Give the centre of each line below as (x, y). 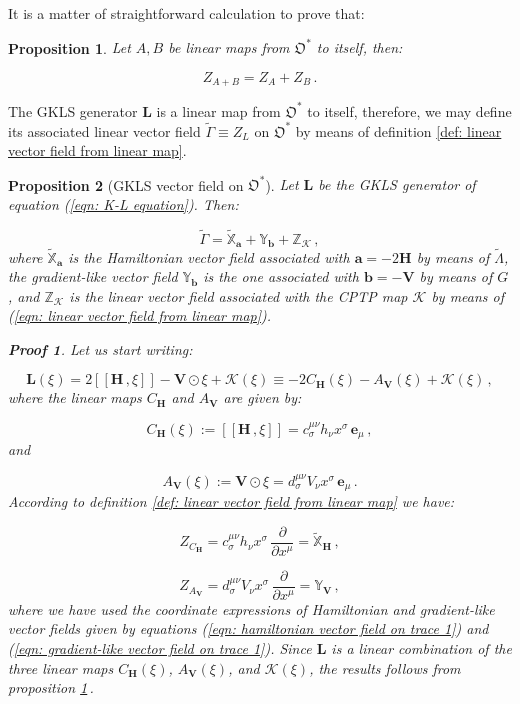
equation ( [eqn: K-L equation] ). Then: (123, 204)
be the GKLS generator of (397, 184)
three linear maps (61, 667)
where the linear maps (75, 397)
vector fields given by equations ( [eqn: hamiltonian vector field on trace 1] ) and (248, 628)
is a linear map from (218, 110)
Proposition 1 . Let (69, 47)
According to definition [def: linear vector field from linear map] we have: (231, 501)
